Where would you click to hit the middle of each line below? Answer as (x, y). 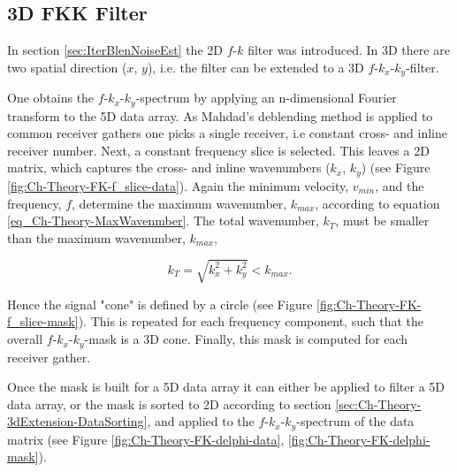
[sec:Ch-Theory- (378, 403)
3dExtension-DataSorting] (77, 421)
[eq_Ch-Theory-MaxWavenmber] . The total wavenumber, (163, 221)
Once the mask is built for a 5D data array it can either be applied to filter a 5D (226, 387)
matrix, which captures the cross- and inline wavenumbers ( (169, 167)
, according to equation (377, 203)
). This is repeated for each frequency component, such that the (251, 321)
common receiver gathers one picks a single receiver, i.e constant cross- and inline (228, 133)
